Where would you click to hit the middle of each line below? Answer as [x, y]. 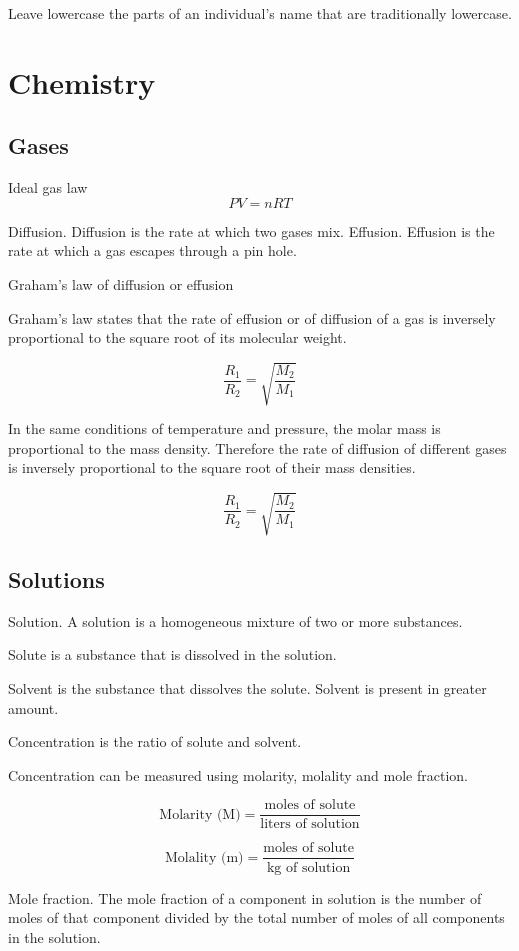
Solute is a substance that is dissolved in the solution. [172, 654]
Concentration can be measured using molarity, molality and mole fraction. [238, 774]
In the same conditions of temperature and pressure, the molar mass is [224, 428]
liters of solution [310, 824]
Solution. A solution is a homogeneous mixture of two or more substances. [235, 620]
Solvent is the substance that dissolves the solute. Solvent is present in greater [247, 688]
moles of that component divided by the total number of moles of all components [256, 917]
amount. [33, 707]
